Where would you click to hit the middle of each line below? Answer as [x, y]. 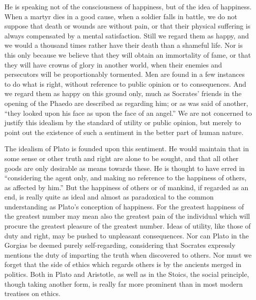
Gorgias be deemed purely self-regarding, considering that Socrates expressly [120, 245]
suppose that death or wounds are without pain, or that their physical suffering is [128, 26]
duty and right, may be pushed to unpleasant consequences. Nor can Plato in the [127, 235]
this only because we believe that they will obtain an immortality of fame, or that [128, 54]
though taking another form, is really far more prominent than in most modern [124, 283]
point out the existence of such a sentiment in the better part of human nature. [124, 132]
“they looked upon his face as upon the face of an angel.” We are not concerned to [128, 113]
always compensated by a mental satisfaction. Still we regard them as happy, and [127, 35]
